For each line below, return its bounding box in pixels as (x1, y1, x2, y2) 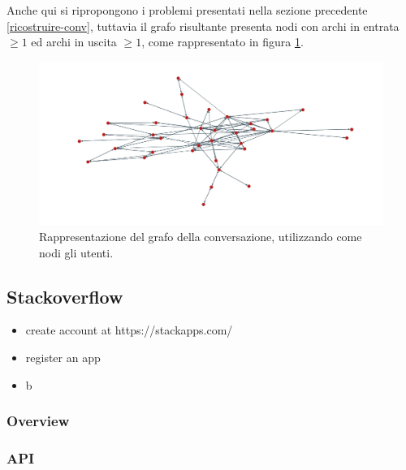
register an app (25, 349, 101, 365)
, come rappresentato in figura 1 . (141, 33, 304, 50)
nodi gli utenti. (39, 244, 114, 261)
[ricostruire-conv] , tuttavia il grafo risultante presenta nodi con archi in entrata (6, 17, 400, 34)
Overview (6, 411, 70, 431)
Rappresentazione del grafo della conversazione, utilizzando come (39, 228, 362, 245)
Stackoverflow (6, 283, 123, 308)
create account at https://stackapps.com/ (25, 321, 233, 338)
